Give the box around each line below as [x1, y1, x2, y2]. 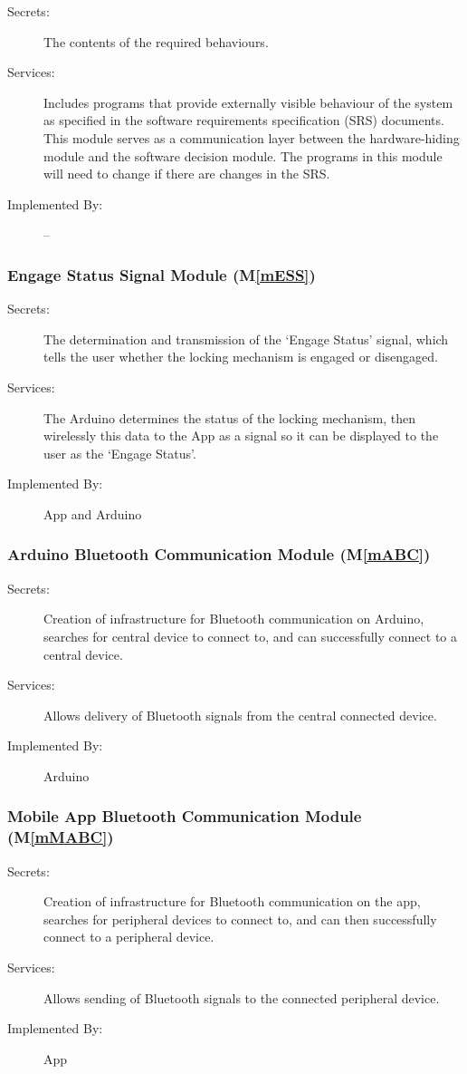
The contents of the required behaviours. [43, 32, 269, 51]
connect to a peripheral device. [43, 927, 214, 946]
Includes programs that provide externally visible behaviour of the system [43, 92, 453, 111]
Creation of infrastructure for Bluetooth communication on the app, [43, 892, 421, 911]
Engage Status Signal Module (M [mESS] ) [7, 263, 316, 285]
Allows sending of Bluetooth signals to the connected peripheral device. [43, 988, 440, 1007]
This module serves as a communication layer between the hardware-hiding [43, 128, 460, 147]
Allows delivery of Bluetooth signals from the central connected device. [43, 705, 437, 724]
